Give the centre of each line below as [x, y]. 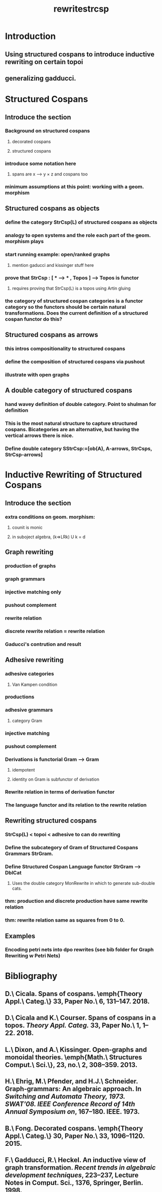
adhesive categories [29, 674]
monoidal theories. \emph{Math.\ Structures [74, 1057]
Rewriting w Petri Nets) [33, 956]
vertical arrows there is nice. [39, 436]
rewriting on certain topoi [44, 62]
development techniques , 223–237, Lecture [72, 1175]
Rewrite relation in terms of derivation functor [60, 792]
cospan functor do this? [34, 319]
